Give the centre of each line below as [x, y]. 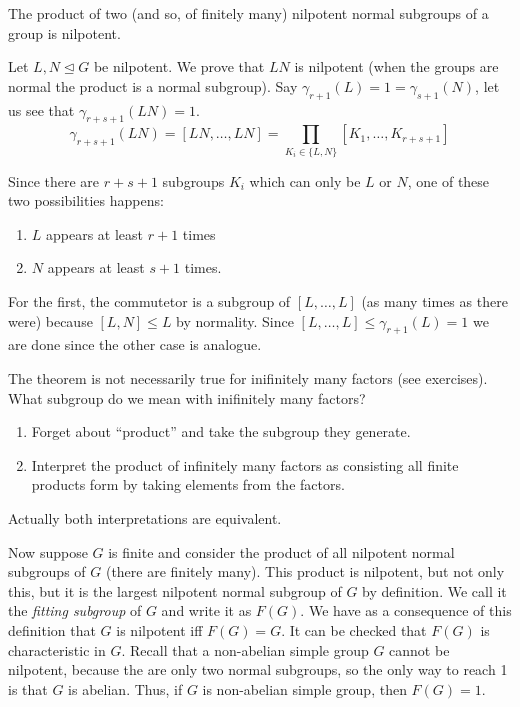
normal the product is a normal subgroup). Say [153, 85]
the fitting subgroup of [75, 610]
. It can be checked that [354, 630]
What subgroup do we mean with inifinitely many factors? [187, 397]
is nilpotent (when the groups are [396, 66]
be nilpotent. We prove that [179, 66]
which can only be [305, 180]
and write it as [206, 610]
